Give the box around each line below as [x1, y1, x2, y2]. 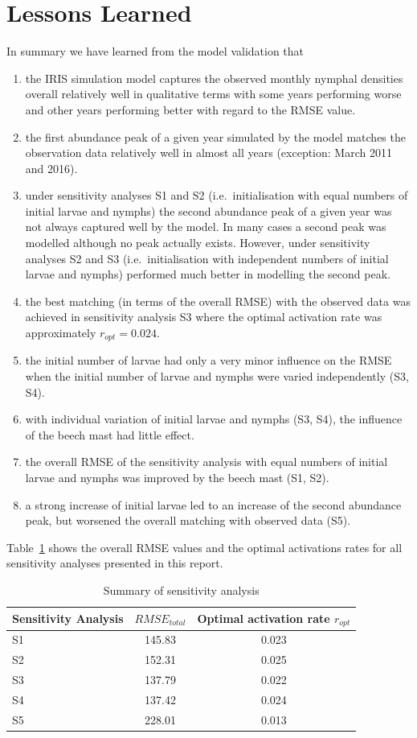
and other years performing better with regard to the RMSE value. [25, 101, 356, 118]
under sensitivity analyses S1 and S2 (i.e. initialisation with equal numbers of [25, 187, 408, 204]
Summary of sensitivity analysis [103, 582, 260, 599]
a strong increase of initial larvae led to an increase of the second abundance [25, 496, 402, 513]
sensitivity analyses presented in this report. [6, 555, 223, 571]
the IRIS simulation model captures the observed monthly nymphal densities [25, 69, 403, 86]
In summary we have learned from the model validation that [6, 43, 305, 60]
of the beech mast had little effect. [25, 426, 194, 443]
